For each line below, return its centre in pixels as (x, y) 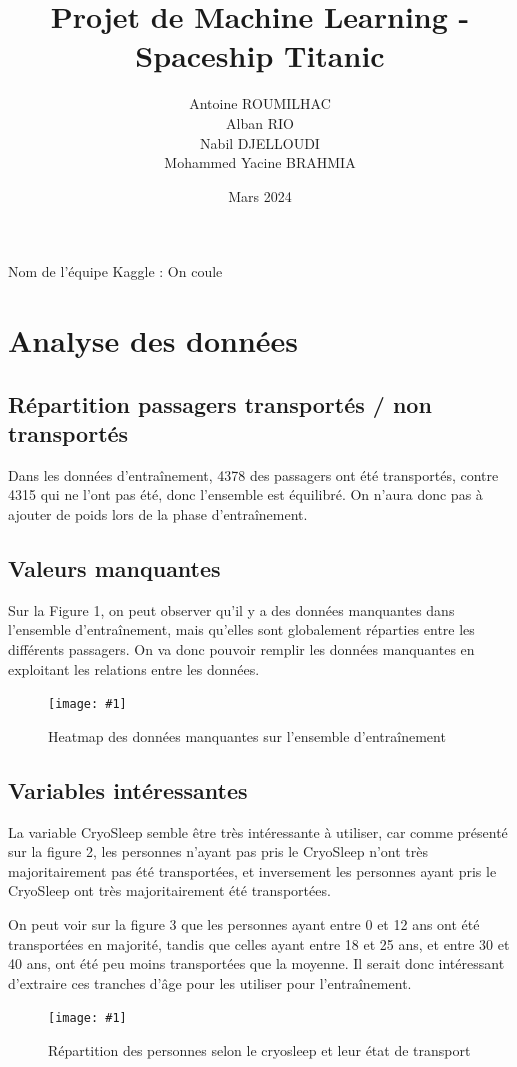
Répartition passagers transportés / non (220, 403)
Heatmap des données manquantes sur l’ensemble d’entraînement (247, 735)
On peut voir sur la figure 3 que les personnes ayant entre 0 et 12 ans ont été (244, 924)
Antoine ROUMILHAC (260, 103)
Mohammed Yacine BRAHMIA (260, 162)
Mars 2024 (260, 195)
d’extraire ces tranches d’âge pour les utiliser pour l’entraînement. (210, 982)
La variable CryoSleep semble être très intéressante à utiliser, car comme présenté (258, 831)
